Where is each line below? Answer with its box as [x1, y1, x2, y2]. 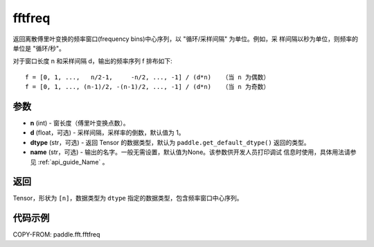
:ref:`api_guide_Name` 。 [37, 157, 109, 166]
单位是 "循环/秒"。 [12, 44, 66, 52]
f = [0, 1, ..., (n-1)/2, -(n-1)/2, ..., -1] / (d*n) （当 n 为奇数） [25, 83, 270, 91]
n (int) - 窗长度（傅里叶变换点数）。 [30, 119, 130, 128]
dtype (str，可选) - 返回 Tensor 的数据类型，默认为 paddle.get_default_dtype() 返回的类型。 [30, 138, 311, 146]
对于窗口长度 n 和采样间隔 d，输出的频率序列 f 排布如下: [12, 57, 172, 65]
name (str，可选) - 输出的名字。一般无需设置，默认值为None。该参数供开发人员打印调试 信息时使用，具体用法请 [30, 148, 350, 156]
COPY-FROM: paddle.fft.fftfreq [12, 230, 100, 239]
